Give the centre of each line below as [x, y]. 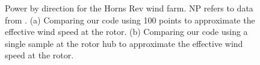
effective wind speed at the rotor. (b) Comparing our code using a [126, 32]
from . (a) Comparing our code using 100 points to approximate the [130, 20]
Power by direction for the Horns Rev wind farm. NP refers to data [129, 8]
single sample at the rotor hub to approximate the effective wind [124, 43]
